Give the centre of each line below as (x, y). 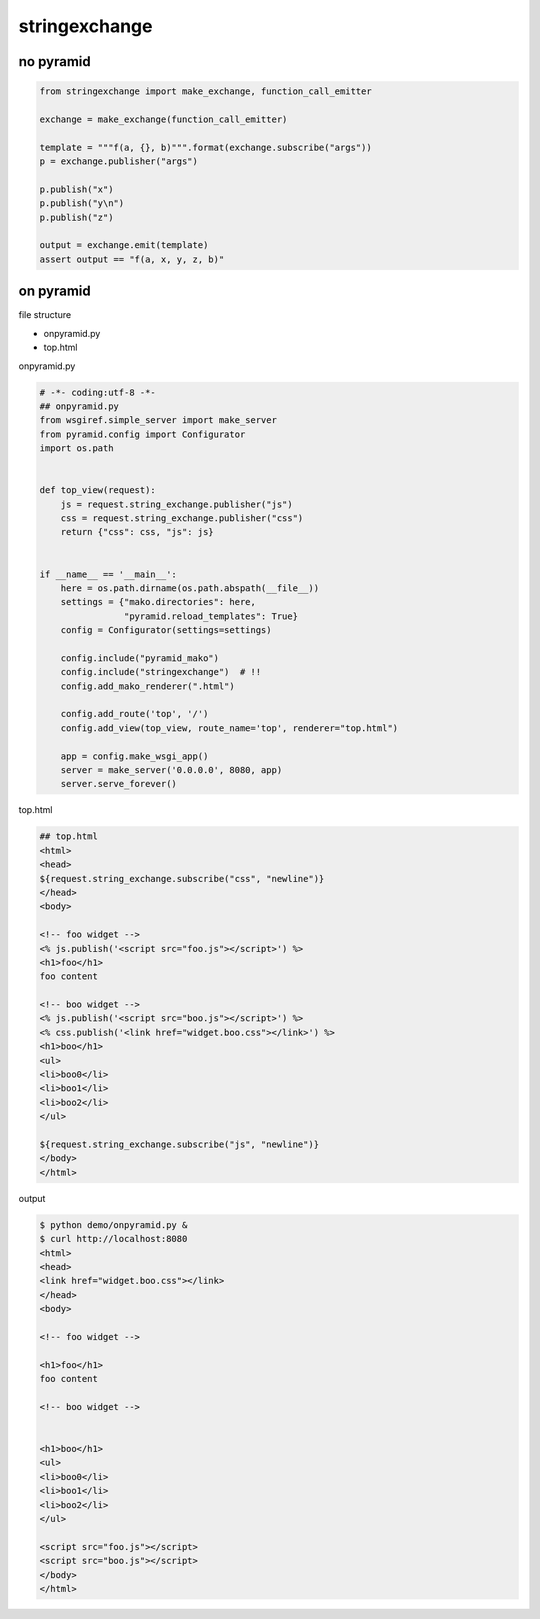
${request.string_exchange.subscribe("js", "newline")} (179, 1144)
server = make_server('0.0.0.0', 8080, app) (171, 770)
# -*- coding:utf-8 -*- (98, 392)
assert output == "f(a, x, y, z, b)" (132, 259)
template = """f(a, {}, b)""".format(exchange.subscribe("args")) (205, 147)
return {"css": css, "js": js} (137, 532)
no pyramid (54, 61)
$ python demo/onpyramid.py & (113, 1224)
